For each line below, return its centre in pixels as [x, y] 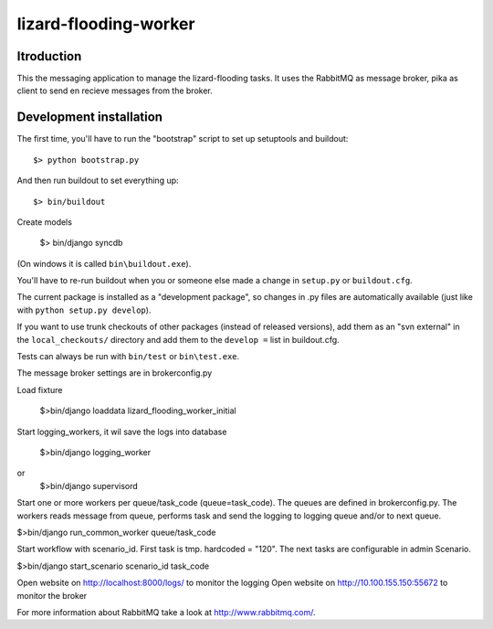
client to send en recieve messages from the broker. [115, 91]
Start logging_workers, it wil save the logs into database [122, 432]
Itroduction [49, 56]
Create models [45, 222]
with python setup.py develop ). [84, 310]
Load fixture [40, 389]
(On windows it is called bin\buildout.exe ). [104, 263]
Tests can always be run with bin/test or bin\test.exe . [128, 357]
